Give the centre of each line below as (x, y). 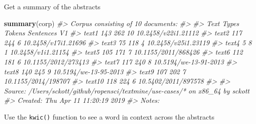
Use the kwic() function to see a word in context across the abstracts (109, 116)
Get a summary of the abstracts (52, 6)
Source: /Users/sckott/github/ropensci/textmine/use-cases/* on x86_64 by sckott (127, 90)
